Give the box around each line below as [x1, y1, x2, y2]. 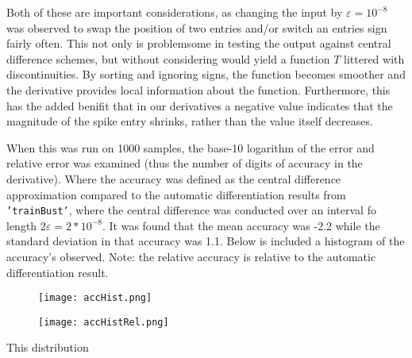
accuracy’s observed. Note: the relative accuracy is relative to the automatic [6, 248, 376, 264]
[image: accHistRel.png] [38, 316, 169, 328]
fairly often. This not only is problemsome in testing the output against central [6, 35, 391, 52]
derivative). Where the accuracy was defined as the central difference [6, 170, 341, 187]
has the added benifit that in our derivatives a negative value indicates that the [6, 97, 393, 114]
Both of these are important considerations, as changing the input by [6, 4, 343, 20]
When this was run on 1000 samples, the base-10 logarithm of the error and [6, 139, 375, 156]
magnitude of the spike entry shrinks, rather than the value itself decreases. [6, 113, 373, 129]
